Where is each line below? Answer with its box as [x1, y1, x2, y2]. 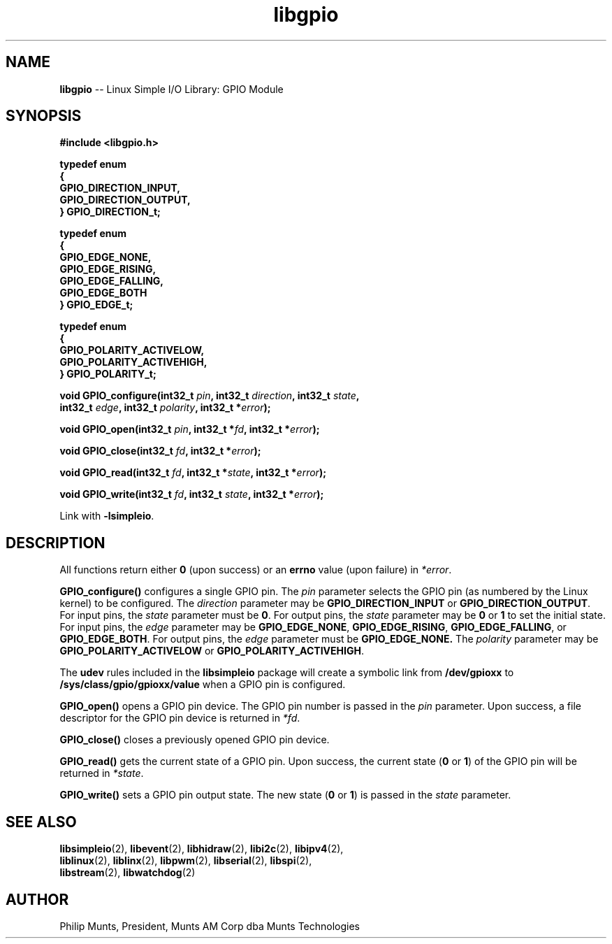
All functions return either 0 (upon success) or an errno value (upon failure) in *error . [59, 564, 452, 576]
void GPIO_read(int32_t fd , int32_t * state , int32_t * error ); [59, 466, 326, 479]
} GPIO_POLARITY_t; [59, 368, 156, 380]
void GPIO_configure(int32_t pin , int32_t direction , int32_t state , [59, 389, 360, 402]
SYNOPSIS [6, 107, 82, 125]
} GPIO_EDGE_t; [59, 299, 133, 311]
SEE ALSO [6, 813, 77, 831]
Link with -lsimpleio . [59, 510, 154, 522]
